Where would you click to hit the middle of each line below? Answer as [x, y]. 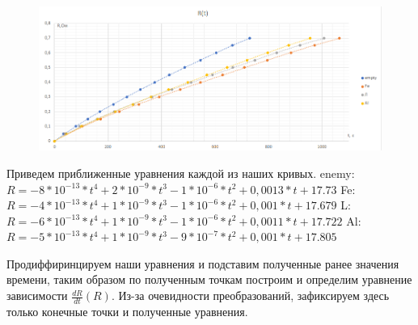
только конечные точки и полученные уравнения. [127, 311]
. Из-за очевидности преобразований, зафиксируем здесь [250, 295]
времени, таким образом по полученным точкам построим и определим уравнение [209, 279]
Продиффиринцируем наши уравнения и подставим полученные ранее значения [203, 263]
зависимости [37, 295]
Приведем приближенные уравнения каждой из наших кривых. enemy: [181, 173]
